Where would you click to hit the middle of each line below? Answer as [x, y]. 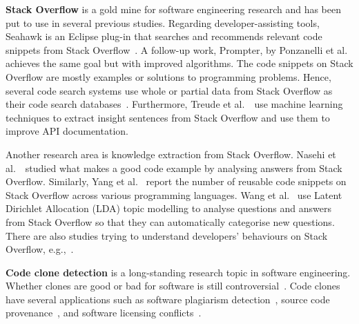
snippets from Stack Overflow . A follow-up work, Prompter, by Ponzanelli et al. [177, 49]
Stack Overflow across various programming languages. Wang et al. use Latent [174, 194]
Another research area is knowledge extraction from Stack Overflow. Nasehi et [171, 154]
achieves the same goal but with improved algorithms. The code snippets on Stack [179, 63]
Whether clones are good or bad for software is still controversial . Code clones [173, 286]
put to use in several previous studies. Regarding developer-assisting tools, [163, 22]
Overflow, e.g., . [40, 249]
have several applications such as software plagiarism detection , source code [168, 299]
